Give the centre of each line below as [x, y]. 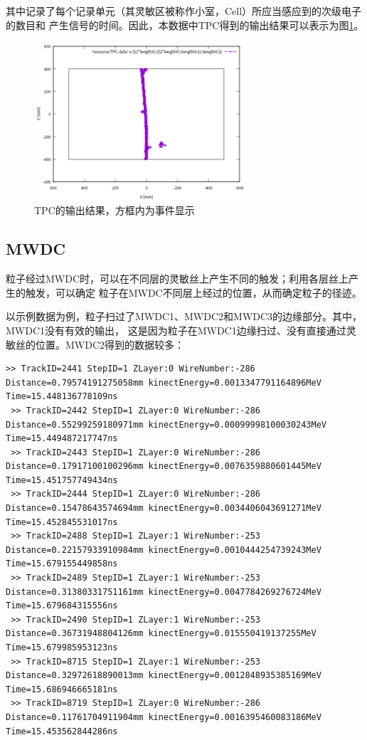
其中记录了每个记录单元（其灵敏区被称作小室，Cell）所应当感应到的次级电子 [184, 11]
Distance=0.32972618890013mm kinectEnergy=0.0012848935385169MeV [164, 676]
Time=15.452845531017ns [62, 522]
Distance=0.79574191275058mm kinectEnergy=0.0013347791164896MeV [164, 382]
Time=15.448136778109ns [62, 397]
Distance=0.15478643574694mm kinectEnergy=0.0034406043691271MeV [164, 508]
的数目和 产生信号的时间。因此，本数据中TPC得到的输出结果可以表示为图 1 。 [185, 25]
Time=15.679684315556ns [62, 606]
